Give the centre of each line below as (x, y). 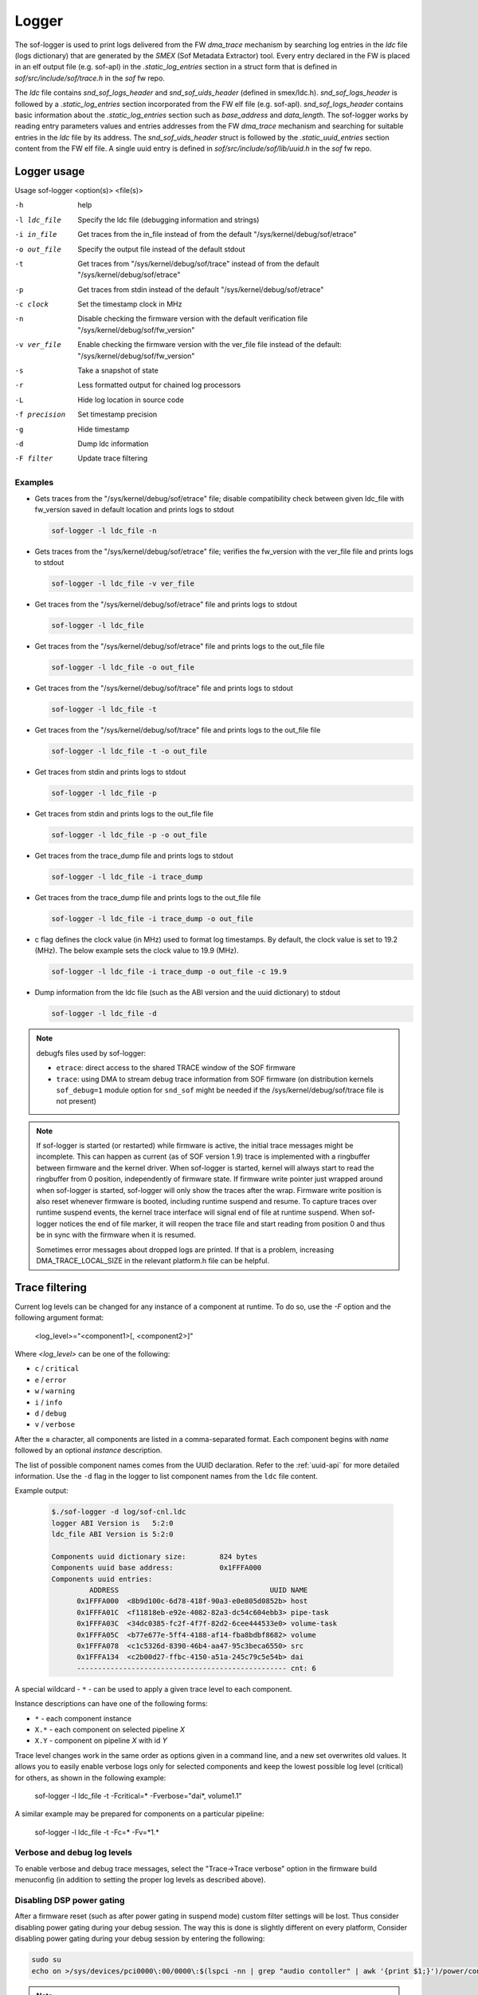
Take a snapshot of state (118, 370)
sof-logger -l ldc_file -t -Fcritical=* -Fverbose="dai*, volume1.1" (138, 1795)
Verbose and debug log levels (74, 1853)
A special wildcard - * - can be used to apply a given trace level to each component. (153, 1689)
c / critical (57, 1369)
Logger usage (50, 171)
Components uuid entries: (102, 1579)
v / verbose (55, 1424)
